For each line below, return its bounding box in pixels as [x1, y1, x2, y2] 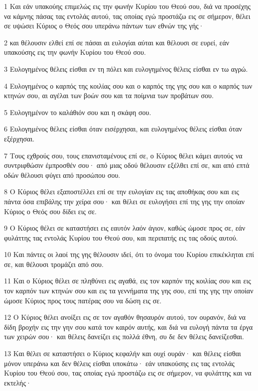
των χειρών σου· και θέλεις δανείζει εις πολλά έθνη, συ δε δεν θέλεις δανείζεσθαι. [4, 331, 244, 342]
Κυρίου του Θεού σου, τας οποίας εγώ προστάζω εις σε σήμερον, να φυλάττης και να [4, 368, 252, 378]
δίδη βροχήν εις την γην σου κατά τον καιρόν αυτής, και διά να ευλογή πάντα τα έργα [4, 321, 253, 332]
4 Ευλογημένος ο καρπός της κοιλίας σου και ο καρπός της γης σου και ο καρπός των [4, 80, 253, 91]
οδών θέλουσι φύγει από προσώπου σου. [4, 169, 121, 180]
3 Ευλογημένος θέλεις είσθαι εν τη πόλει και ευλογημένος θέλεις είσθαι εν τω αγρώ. [4, 63, 248, 74]
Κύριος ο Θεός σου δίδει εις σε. [4, 206, 97, 216]
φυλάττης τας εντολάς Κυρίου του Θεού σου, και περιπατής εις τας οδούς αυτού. [4, 232, 238, 243]
